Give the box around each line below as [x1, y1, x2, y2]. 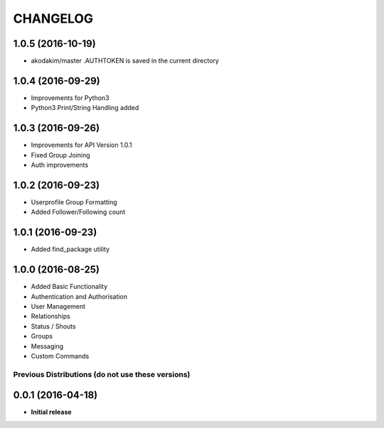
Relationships [31, 312, 70, 321]
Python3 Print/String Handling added [31, 104, 139, 112]
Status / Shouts [31, 322, 76, 330]
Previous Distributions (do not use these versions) [13, 369, 191, 379]
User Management [31, 302, 85, 310]
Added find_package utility [31, 245, 110, 253]
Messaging [31, 341, 64, 351]
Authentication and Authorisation [31, 292, 128, 301]
